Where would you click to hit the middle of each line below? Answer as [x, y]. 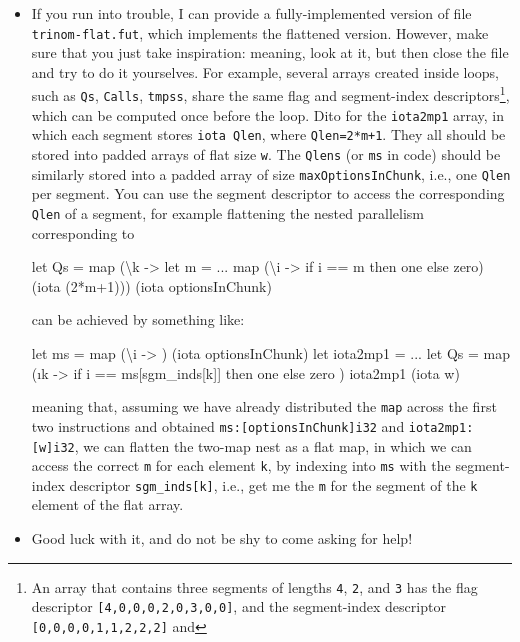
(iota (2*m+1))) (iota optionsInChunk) [151, 285]
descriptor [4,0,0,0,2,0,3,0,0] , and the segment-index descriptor [238, 606]
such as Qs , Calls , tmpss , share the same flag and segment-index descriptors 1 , [270, 94]
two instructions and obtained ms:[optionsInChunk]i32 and [218, 425]
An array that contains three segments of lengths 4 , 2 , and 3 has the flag [254, 586]
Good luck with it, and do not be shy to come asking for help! [222, 538]
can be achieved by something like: [138, 319]
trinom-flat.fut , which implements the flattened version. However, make [260, 32]
